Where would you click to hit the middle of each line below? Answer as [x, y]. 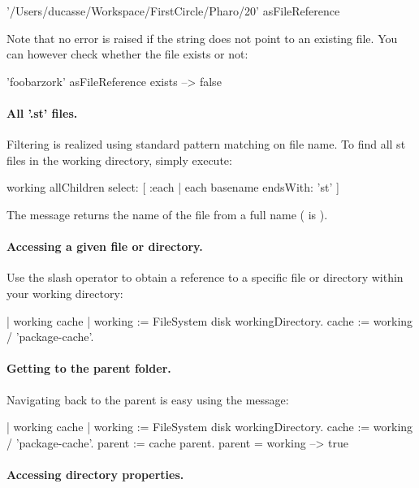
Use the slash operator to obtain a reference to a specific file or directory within [205, 277]
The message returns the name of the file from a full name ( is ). [167, 214]
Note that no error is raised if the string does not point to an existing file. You [202, 38]
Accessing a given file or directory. [105, 246]
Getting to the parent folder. [89, 368]
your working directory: [65, 293]
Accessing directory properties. [95, 474]
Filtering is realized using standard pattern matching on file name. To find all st [206, 144]
